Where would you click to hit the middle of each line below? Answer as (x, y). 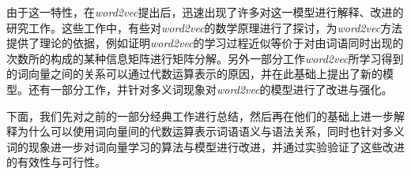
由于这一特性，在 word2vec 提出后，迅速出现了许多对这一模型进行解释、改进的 (205, 12)
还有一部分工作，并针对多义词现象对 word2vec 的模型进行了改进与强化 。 (210, 89)
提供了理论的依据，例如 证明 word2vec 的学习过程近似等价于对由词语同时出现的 (205, 43)
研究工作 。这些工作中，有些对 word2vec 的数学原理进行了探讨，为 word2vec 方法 (205, 27)
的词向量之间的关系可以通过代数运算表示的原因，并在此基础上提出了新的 (194, 74)
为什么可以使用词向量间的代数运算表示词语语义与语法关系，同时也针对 (200, 131)
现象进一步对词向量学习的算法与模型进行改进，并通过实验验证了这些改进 (216, 146)
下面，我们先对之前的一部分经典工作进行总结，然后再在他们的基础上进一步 (200, 115)
